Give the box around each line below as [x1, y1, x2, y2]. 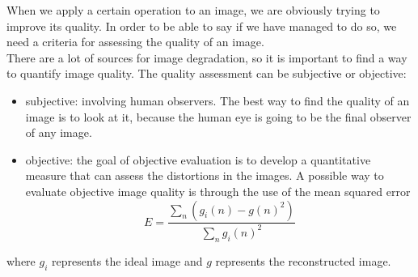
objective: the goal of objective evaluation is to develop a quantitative [25, 151, 371, 168]
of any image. [25, 124, 92, 141]
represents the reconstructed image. [215, 252, 391, 269]
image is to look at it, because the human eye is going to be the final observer [25, 108, 412, 125]
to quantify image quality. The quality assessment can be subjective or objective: [6, 65, 407, 82]
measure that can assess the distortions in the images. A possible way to [25, 167, 384, 184]
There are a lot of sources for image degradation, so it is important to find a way [6, 49, 407, 66]
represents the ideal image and [52, 252, 203, 269]
